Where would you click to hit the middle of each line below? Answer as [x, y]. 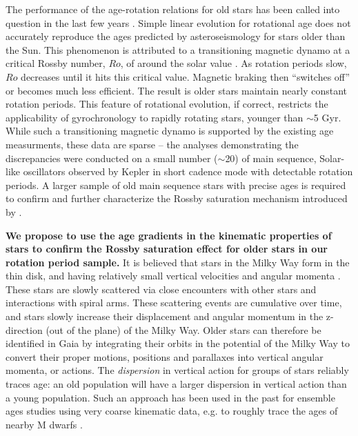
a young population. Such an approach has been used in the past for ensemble [170, 397]
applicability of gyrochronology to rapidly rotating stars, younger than [155, 117]
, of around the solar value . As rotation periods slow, [233, 63]
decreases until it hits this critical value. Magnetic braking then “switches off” [186, 76]
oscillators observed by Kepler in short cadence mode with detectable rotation [188, 171]
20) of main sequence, [271, 158]
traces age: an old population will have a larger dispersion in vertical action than [176, 384]
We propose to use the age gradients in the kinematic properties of [169, 235]
